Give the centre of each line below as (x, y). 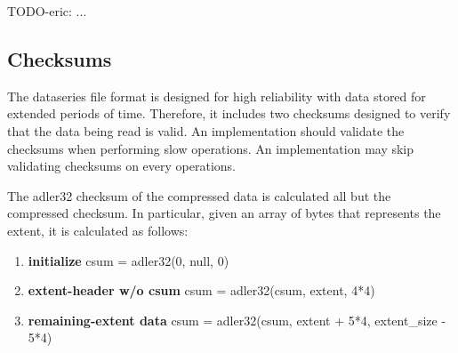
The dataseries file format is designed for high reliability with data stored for (217, 96)
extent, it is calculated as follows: (98, 230)
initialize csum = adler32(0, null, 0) (129, 260)
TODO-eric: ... (47, 11)
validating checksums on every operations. (121, 166)
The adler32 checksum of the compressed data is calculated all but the (199, 195)
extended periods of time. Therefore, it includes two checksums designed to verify (229, 113)
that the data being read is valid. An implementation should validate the (206, 130)
